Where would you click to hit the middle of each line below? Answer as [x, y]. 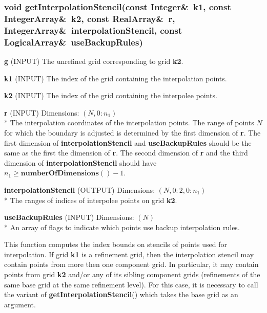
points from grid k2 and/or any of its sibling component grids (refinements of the [132, 274]
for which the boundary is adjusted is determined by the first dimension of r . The [132, 132]
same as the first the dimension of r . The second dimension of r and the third [126, 153]
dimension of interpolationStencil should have [80, 162]
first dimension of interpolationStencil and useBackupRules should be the [128, 142]
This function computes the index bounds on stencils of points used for [116, 244]
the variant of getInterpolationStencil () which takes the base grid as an [121, 294]
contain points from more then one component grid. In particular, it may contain [131, 264]
